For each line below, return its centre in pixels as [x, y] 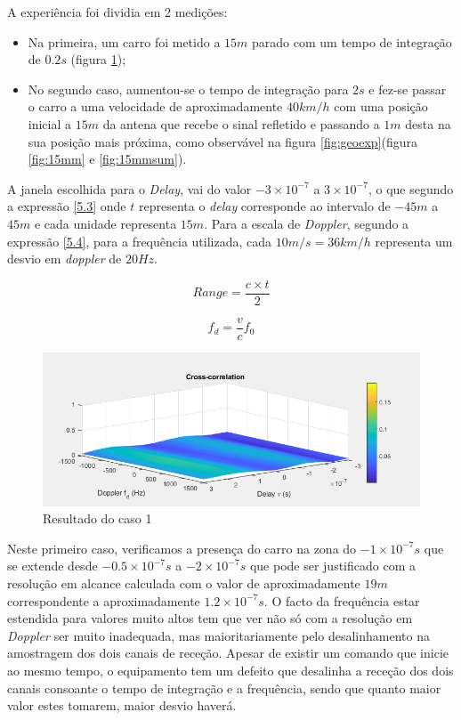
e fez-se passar [408, 89]
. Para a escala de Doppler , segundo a [307, 223]
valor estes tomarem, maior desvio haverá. [122, 705]
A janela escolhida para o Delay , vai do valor [129, 188]
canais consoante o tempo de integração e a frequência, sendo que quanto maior [224, 688]
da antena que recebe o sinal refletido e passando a [241, 123]
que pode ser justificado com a [332, 566]
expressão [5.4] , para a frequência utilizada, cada [140, 241]
